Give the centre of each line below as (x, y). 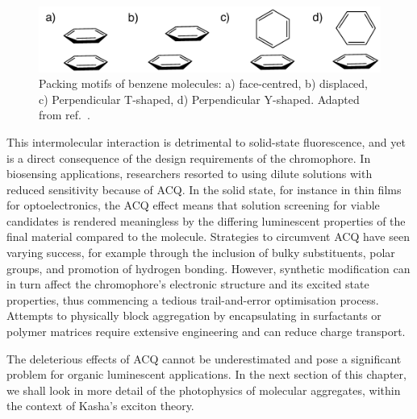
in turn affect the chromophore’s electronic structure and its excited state (188, 284)
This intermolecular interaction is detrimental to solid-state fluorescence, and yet (206, 141)
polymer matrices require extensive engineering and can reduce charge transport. (206, 332)
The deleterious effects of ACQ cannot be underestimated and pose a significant (204, 358)
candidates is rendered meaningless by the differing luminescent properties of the (206, 220)
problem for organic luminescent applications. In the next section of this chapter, (206, 374)
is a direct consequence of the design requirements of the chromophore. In (189, 158)
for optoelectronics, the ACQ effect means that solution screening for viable (193, 205)
